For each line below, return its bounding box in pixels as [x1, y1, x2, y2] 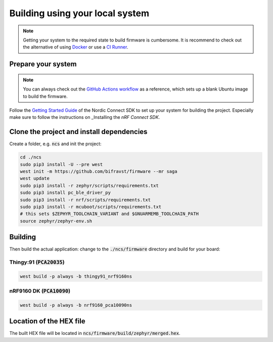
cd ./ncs [20, 154, 42, 160]
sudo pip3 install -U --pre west [20, 161, 103, 167]
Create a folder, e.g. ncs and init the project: [9, 141, 102, 147]
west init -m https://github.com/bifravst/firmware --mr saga [20, 168, 177, 174]
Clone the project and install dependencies [9, 127, 148, 136]
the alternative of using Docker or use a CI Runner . [23, 44, 128, 50]
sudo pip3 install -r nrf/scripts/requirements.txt [20, 197, 151, 202]
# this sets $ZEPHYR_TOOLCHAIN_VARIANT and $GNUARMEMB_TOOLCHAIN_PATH [20, 211, 199, 217]
